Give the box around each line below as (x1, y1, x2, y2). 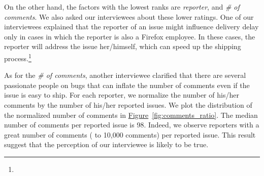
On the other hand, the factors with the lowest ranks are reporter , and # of (4, 2, 240, 12)
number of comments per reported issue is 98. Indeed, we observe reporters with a (4, 119, 259, 130)
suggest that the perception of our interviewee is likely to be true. (4, 139, 209, 150)
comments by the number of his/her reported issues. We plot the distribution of (4, 100, 252, 110)
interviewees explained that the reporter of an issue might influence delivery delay (4, 21, 259, 32)
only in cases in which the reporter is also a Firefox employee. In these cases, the (4, 31, 255, 41)
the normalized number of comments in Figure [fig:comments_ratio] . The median (4, 109, 258, 120)
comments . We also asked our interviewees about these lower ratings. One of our (4, 11, 254, 22)
